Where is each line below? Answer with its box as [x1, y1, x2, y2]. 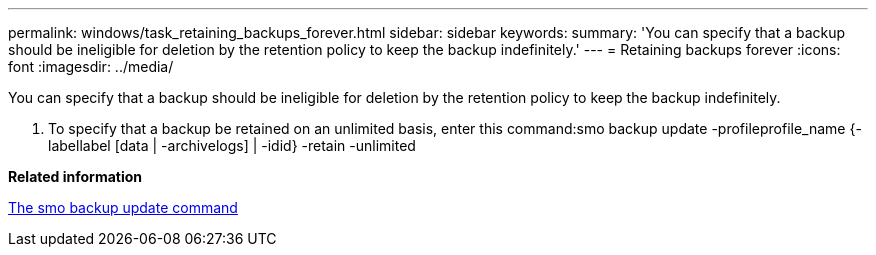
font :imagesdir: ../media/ [8, 58, 174, 75]
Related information [8, 168, 143, 185]
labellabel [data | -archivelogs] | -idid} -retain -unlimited [48, 137, 416, 154]
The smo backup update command [8, 199, 238, 216]
